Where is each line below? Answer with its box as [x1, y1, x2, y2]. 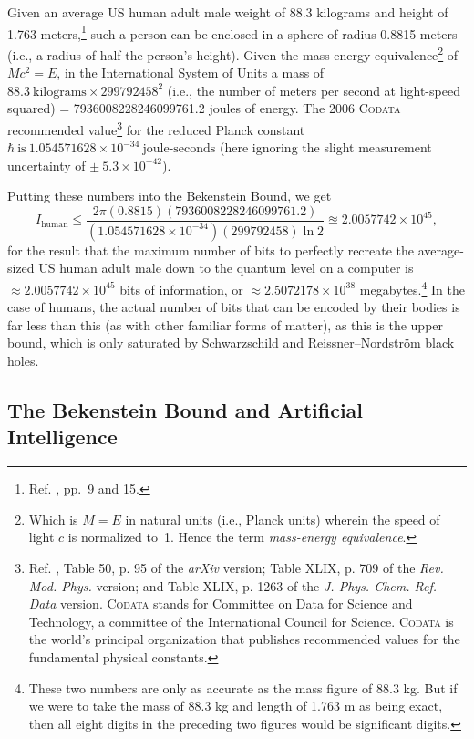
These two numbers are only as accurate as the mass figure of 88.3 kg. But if [28, 678, 458, 697]
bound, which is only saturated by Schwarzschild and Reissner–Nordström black [7, 333, 455, 352]
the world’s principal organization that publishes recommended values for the [28, 630, 460, 649]
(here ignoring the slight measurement [219, 138, 432, 157]
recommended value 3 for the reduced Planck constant [7, 117, 305, 139]
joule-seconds [142, 142, 216, 156]
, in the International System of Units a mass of [57, 63, 325, 82]
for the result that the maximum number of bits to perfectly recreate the [7, 240, 415, 259]
